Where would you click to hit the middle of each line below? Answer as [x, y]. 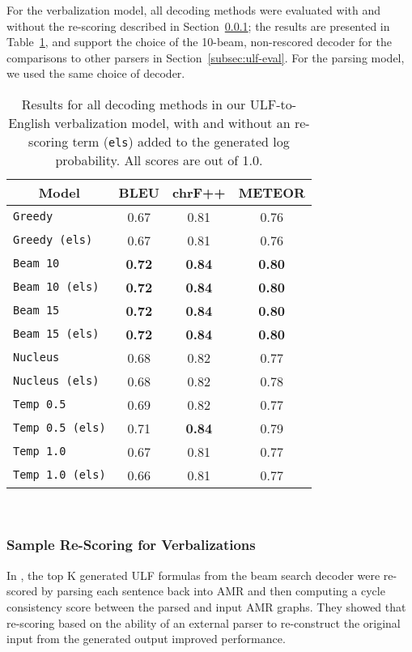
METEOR [272, 192]
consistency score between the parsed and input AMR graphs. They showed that [206, 606]
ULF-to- [273, 104]
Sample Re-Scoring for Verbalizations [131, 545]
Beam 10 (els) [56, 287]
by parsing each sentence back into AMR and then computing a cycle [213, 591]
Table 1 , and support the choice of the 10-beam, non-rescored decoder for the [199, 42]
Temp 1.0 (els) [59, 475]
